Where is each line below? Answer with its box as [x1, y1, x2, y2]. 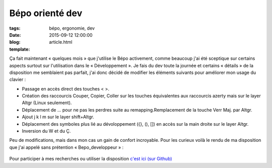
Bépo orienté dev [9, 8, 83, 19]
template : [9, 46, 30, 52]
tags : [9, 25, 21, 31]
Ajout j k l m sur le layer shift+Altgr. [22, 114, 94, 120]
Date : [9, 32, 21, 38]
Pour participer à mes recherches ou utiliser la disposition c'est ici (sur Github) [9, 156, 172, 162]
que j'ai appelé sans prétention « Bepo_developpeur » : [9, 144, 124, 150]
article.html [49, 39, 73, 45]
